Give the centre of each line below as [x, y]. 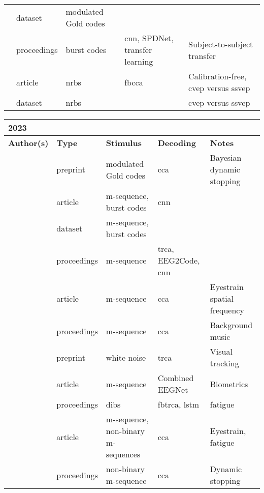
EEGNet [173, 389]
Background [231, 325]
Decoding [177, 143]
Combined [176, 378]
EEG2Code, [179, 260]
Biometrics [229, 384]
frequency [227, 310]
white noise [126, 357]
